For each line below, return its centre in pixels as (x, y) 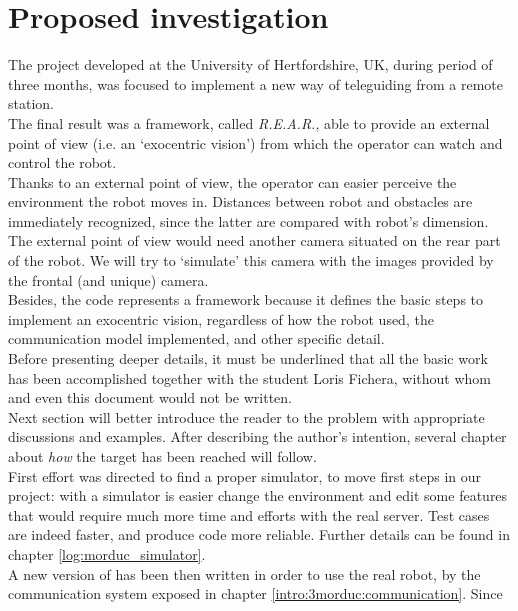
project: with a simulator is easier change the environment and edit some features (258, 495)
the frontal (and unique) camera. (108, 279)
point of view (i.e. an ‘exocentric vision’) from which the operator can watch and (255, 142)
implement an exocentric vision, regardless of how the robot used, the (221, 318)
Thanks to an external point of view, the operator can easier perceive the (232, 181)
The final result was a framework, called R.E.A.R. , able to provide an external (249, 122)
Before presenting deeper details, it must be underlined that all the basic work (248, 358)
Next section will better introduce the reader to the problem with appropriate (246, 416)
